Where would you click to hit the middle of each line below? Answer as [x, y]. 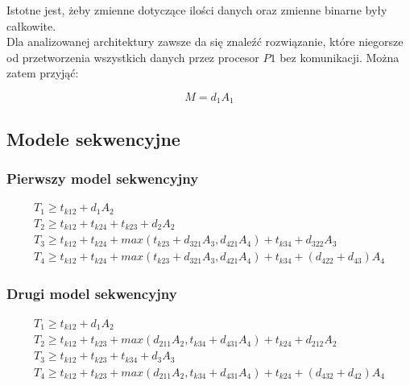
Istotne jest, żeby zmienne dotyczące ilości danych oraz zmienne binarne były [197, 10]
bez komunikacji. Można [340, 57]
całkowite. [31, 25]
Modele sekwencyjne [93, 138]
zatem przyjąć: [43, 73]
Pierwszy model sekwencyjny [103, 178]
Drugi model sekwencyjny [92, 294]
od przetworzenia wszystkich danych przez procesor [133, 57]
